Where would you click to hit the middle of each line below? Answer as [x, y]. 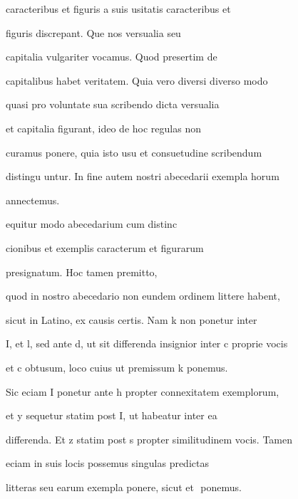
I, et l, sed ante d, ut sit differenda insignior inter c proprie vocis [147, 343]
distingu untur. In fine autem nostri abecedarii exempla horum [143, 176]
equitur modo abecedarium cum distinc [92, 224]
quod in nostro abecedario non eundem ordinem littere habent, [143, 296]
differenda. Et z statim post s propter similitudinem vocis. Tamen [149, 439]
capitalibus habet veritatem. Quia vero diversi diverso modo [137, 80]
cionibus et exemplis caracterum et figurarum [105, 247]
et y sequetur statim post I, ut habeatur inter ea [112, 415]
